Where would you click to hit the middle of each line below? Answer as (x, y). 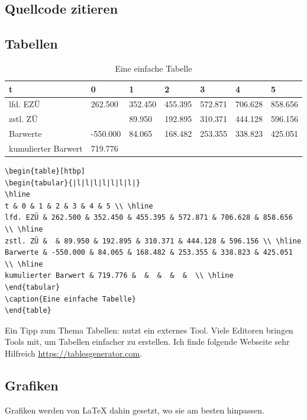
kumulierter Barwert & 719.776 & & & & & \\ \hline (119, 276)
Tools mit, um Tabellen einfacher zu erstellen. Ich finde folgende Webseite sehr (147, 342)
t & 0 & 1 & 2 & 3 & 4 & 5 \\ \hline (79, 206)
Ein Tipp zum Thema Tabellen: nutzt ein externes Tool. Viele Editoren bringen (149, 330)
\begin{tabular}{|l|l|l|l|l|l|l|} (73, 183)
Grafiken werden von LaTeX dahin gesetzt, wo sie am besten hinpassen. (135, 410)
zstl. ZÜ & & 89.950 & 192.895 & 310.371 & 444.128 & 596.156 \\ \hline (153, 241)
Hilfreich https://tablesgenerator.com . (74, 353)
